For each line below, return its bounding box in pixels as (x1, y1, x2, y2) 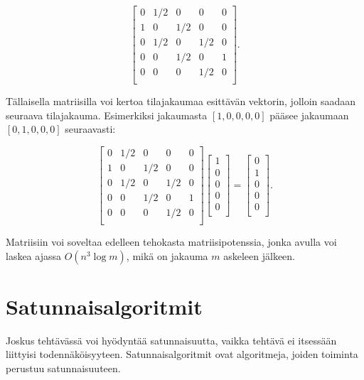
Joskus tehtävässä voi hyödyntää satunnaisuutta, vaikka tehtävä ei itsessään (6, 332, 337, 347)
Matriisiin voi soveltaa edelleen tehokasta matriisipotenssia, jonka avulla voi (6, 234, 337, 249)
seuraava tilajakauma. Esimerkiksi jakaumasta (6, 107, 208, 122)
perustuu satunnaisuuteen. (6, 361, 121, 376)
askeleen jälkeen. (223, 248, 296, 263)
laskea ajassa (6, 248, 61, 263)
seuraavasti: (65, 121, 116, 136)
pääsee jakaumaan (269, 107, 349, 122)
